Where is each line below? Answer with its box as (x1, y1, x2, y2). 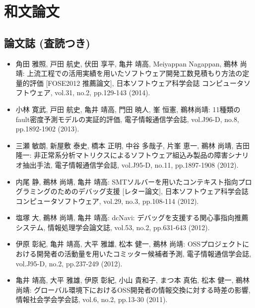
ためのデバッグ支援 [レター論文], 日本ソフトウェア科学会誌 (57, 186, 249, 196)
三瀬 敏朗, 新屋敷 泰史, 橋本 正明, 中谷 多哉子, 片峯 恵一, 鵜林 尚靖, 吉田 (15, 140, 250, 150)
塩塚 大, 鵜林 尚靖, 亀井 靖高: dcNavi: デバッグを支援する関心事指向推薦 (15, 212, 249, 223)
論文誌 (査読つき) (4, 35, 90, 50)
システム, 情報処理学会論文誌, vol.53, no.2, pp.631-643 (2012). (15, 222, 210, 232)
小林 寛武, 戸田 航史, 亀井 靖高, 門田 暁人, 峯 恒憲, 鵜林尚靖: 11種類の (15, 104, 241, 114)
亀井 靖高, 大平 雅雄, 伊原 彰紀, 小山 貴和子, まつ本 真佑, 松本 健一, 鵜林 (15, 275, 250, 285)
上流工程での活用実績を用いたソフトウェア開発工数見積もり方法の (27, 68, 243, 78)
